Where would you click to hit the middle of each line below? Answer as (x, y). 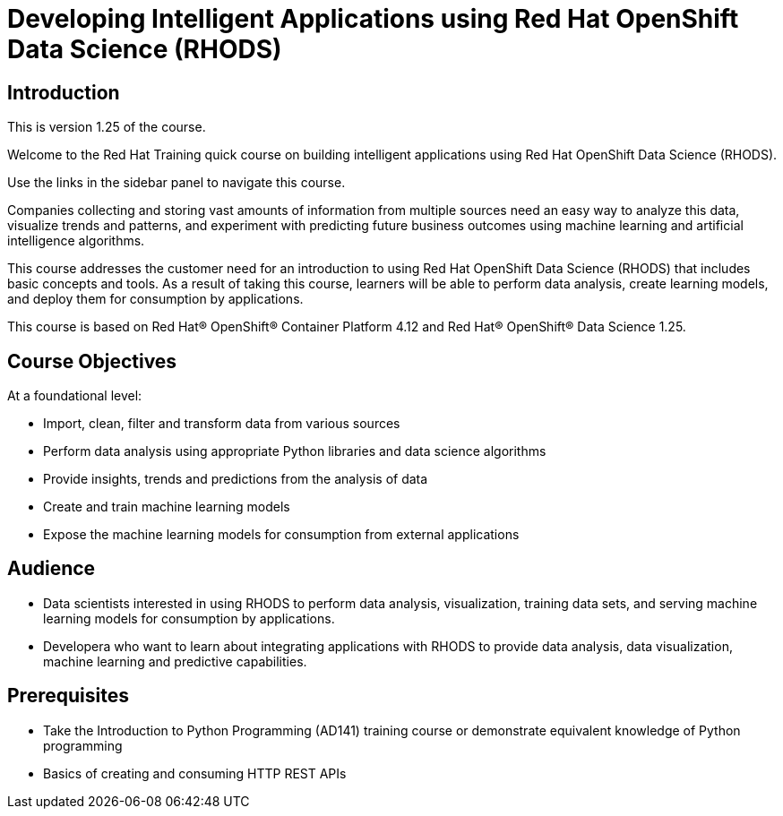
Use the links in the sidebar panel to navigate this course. (176, 183)
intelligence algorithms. (76, 241)
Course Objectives (92, 361)
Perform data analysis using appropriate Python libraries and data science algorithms (295, 451)
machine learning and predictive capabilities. (175, 661)
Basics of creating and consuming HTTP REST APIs (195, 773)
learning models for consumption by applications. (189, 618)
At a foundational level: (75, 396)
